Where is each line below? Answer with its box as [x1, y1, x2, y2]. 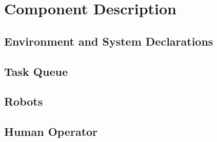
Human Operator [4, 124, 98, 139]
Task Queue [4, 63, 68, 79]
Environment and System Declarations [4, 33, 213, 49]
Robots [4, 93, 43, 109]
